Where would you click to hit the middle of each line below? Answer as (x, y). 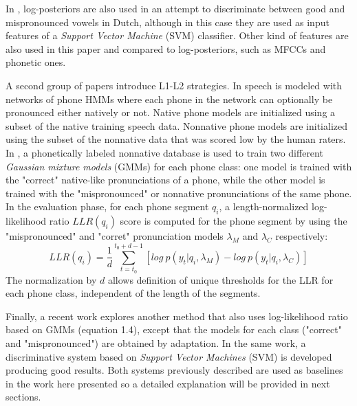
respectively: (302, 236)
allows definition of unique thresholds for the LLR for (220, 279)
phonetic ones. (36, 62)
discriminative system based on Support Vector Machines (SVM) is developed (169, 356)
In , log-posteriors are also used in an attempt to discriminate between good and (175, 8)
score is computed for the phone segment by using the (234, 221)
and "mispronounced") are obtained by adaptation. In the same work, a (156, 343)
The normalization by (51, 279)
